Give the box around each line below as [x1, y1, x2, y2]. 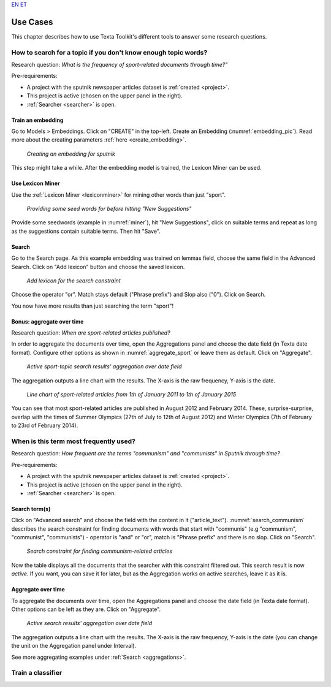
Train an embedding [11, 116, 64, 124]
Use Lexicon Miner [11, 180, 61, 187]
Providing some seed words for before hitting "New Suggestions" [26, 205, 192, 212]
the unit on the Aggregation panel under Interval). [11, 642, 137, 650]
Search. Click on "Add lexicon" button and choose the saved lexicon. [11, 263, 185, 270]
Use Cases [11, 17, 53, 27]
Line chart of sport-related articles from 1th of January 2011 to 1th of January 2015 [26, 391, 237, 398]
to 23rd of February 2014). [11, 422, 78, 429]
